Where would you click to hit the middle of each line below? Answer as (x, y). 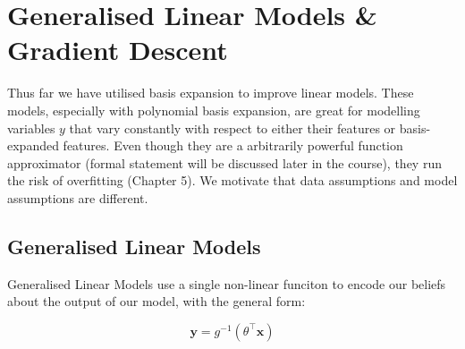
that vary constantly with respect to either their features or (232, 128)
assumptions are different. (78, 197)
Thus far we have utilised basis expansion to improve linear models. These (211, 93)
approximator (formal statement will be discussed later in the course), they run (224, 162)
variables (31, 128)
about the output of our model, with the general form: (156, 301)
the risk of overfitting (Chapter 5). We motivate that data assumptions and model (232, 180)
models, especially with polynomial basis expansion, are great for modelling (214, 110)
